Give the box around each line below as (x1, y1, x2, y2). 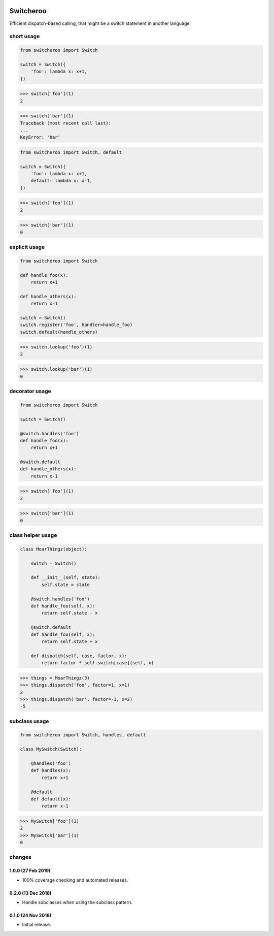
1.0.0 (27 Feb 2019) (9, 867, 51, 874)
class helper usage (9, 532, 57, 539)
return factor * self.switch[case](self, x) (41, 660, 154, 666)
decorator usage (9, 388, 51, 395)
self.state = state (41, 582, 90, 588)
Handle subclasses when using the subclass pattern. (22, 899, 133, 906)
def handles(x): (30, 767, 71, 773)
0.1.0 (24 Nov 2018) (9, 912, 52, 919)
